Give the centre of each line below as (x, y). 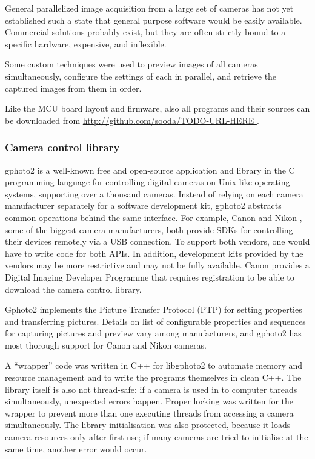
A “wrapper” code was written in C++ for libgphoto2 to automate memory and (154, 365)
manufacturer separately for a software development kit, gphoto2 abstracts (143, 206)
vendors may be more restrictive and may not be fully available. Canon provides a (157, 265)
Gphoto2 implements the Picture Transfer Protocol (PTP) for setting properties (154, 309)
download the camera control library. (73, 289)
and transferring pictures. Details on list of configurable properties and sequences (155, 321)
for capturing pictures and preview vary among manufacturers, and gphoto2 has (153, 333)
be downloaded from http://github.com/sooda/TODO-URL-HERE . (132, 120)
